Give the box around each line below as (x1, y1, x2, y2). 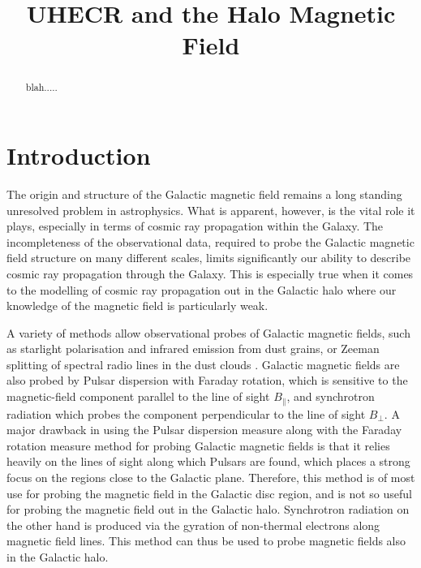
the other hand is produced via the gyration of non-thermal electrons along (6, 516, 380, 533)
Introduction (6, 139, 151, 172)
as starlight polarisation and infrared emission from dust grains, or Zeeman (6, 340, 380, 357)
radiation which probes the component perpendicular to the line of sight (6, 405, 366, 422)
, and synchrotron (286, 388, 375, 405)
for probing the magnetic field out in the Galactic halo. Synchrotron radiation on (6, 501, 410, 518)
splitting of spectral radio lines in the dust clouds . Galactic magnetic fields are (6, 355, 400, 372)
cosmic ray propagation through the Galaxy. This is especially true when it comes (6, 265, 414, 282)
